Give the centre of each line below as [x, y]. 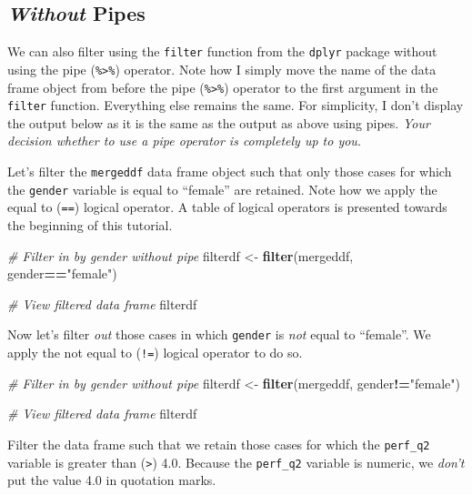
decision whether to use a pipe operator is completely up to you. [185, 141]
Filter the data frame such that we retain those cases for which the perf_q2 [219, 444]
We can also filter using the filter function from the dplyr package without [222, 51]
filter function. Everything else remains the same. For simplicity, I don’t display [236, 105]
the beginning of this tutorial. [90, 224]
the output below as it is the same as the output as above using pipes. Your [219, 122]
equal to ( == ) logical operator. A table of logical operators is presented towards [227, 207]
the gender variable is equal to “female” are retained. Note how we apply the [222, 189]
